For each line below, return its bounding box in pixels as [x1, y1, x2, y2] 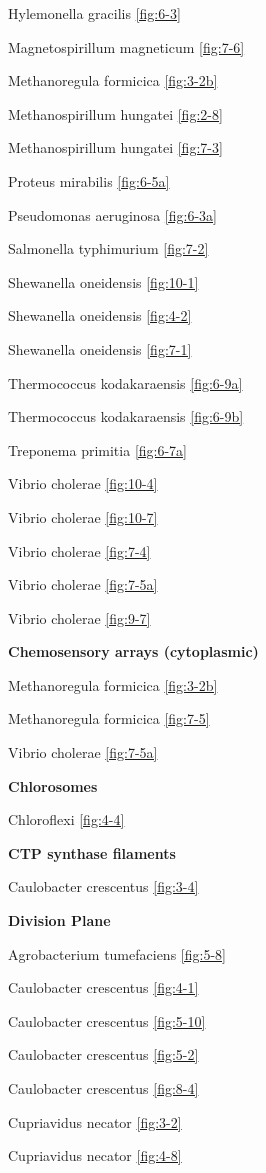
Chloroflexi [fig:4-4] [8, 809, 125, 830]
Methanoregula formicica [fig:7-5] [8, 708, 210, 729]
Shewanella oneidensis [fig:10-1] [8, 271, 199, 292]
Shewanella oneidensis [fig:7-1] [8, 338, 192, 359]
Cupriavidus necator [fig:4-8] [8, 1145, 182, 1166]
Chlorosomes [8, 775, 98, 796]
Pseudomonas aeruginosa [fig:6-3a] [8, 204, 217, 225]
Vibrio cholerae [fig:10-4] [8, 473, 158, 494]
